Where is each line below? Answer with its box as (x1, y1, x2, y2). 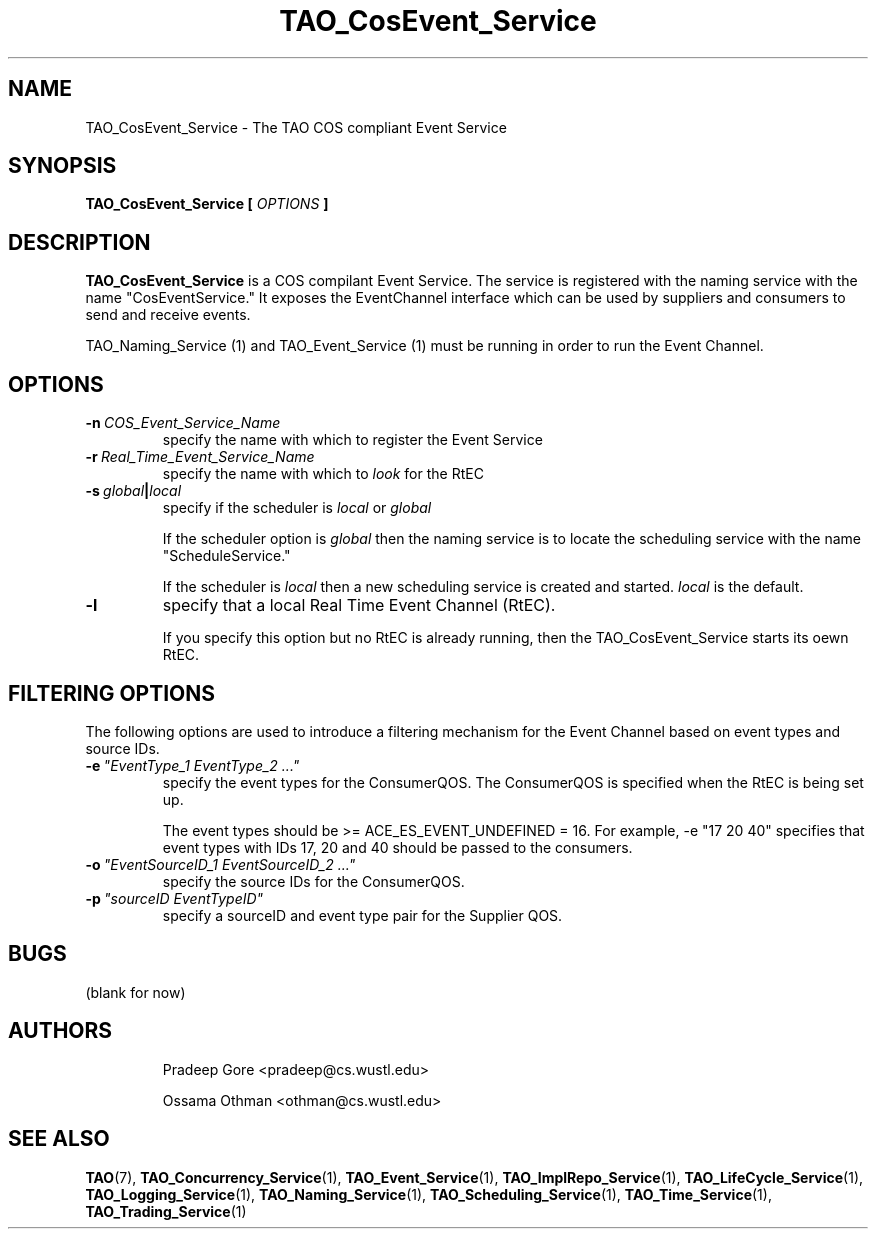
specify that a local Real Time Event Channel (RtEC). (162, 595, 556, 616)
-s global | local (85, 482, 182, 500)
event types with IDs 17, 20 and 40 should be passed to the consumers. (162, 838, 633, 856)
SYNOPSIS (8, 153, 117, 179)
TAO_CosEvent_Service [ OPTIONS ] (85, 195, 329, 213)
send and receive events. (85, 306, 251, 324)
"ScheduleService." (162, 547, 291, 565)
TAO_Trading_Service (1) (85, 1202, 247, 1220)
